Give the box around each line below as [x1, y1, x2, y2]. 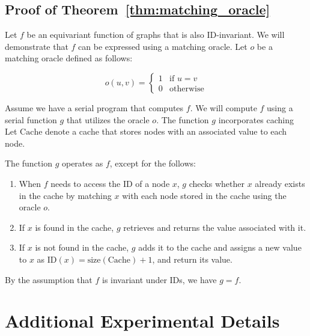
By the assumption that [5, 273, 93, 286]
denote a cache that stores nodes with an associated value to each [45, 125, 287, 138]
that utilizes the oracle [66, 113, 150, 126]
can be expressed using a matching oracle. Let [78, 40, 248, 52]
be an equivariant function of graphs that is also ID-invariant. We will [26, 28, 285, 41]
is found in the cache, [35, 221, 114, 233]
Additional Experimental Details [5, 308, 280, 333]
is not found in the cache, [35, 241, 129, 254]
